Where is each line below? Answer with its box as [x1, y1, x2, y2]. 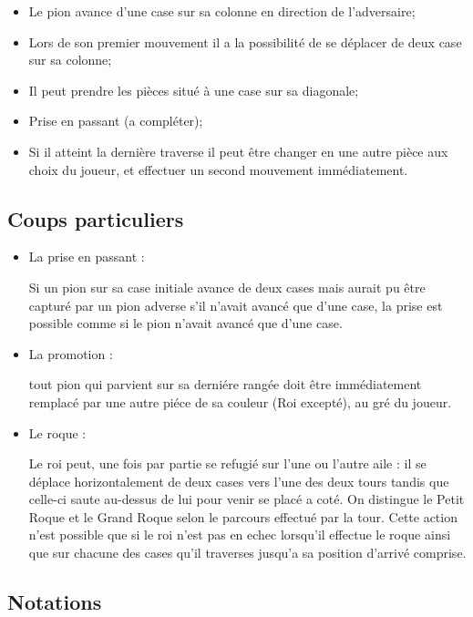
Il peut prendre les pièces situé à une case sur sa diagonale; [28, 80, 359, 99]
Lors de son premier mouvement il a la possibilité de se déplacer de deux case [28, 32, 462, 51]
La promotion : [28, 344, 113, 363]
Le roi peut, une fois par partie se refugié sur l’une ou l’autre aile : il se [28, 454, 427, 473]
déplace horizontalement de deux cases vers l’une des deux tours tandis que [28, 471, 449, 490]
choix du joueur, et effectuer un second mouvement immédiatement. [28, 159, 408, 179]
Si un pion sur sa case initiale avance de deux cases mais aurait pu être [28, 277, 426, 296]
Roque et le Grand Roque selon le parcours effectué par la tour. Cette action [28, 507, 458, 526]
